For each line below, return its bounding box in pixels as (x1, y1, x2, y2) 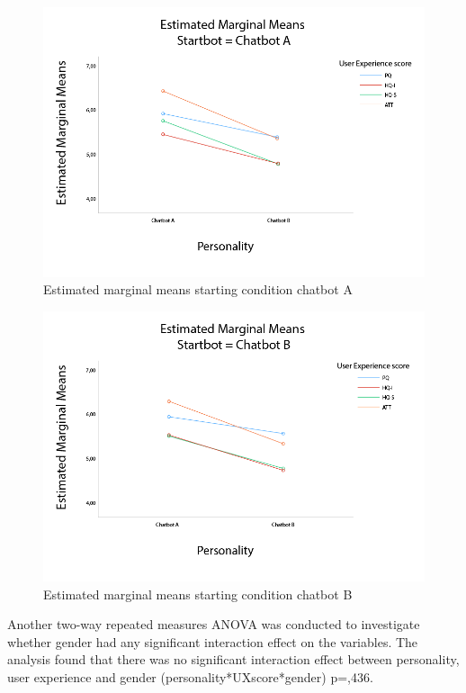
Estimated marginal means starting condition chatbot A (43, 280, 353, 299)
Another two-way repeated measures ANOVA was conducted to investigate (7, 615, 420, 634)
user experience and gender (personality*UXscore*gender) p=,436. (7, 668, 373, 687)
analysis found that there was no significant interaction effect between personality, (7, 650, 460, 669)
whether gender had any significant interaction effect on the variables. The (7, 632, 418, 651)
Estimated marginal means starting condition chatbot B (43, 584, 353, 603)
